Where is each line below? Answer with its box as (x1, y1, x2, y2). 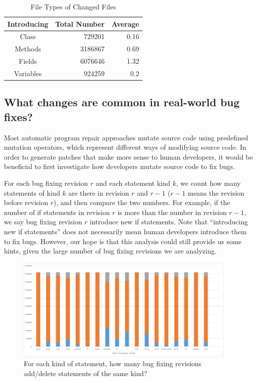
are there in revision (68, 187, 129, 198)
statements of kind (4, 187, 60, 198)
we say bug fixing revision (4, 216, 82, 227)
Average (111, 18, 139, 29)
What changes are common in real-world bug (4, 94, 240, 110)
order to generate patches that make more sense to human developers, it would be (4, 151, 253, 162)
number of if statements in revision (4, 207, 110, 217)
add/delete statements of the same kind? (24, 368, 148, 378)
